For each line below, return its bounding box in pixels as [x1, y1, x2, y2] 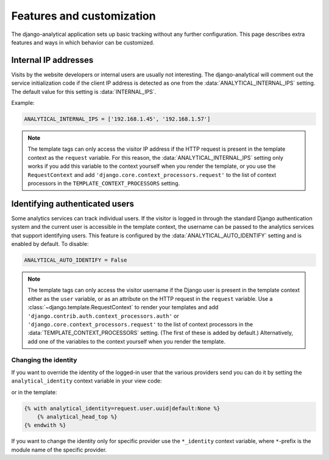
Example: [11, 99, 35, 107]
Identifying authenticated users [11, 198, 134, 209]
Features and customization [11, 9, 156, 23]
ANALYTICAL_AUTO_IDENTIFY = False [24, 257, 127, 264]
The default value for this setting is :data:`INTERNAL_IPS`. [11, 88, 157, 95]
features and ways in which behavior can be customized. [11, 38, 155, 46]
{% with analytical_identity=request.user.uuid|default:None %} [24, 404, 221, 412]
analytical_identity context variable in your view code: [11, 377, 162, 384]
